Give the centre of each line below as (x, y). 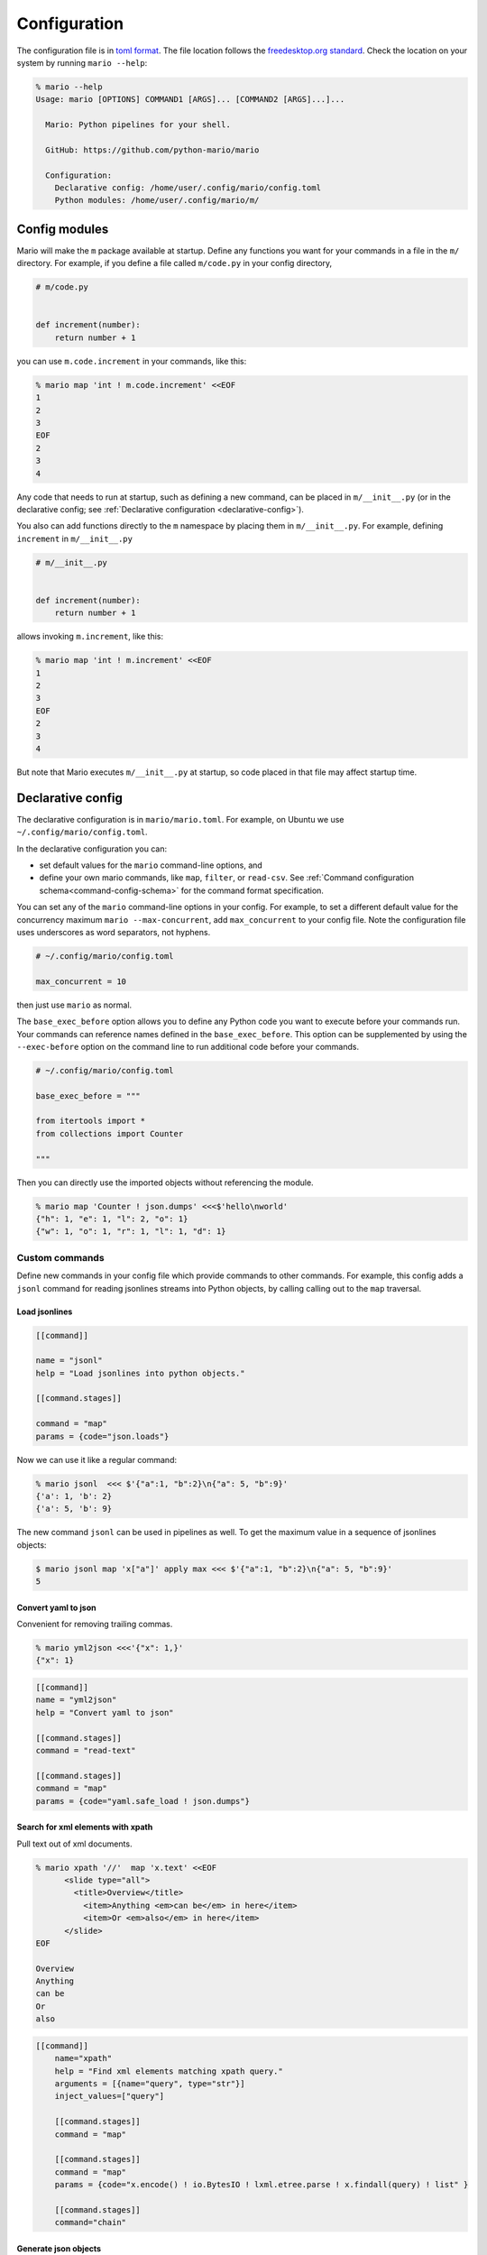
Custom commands (60, 1257)
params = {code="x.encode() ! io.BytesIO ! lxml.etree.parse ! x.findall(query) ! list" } (262, 2185)
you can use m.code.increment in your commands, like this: (132, 361)
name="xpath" (83, 2058)
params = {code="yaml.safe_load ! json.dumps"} (142, 1801)
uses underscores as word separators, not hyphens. (114, 932)
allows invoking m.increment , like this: (90, 637)
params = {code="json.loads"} (102, 1436)
